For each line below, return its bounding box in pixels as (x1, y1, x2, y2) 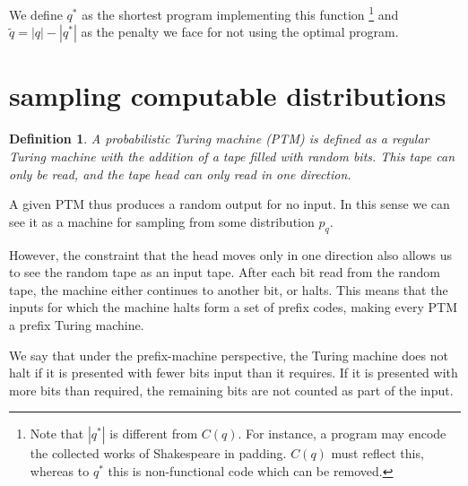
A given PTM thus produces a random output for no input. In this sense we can (9, 195, 450, 213)
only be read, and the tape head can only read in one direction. (9, 164, 351, 183)
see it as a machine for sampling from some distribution (9, 212, 315, 230)
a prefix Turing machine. (9, 315, 144, 334)
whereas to (30, 461, 90, 480)
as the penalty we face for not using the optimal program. (81, 22, 399, 41)
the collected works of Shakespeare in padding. (30, 444, 287, 463)
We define (9, 4, 63, 23)
